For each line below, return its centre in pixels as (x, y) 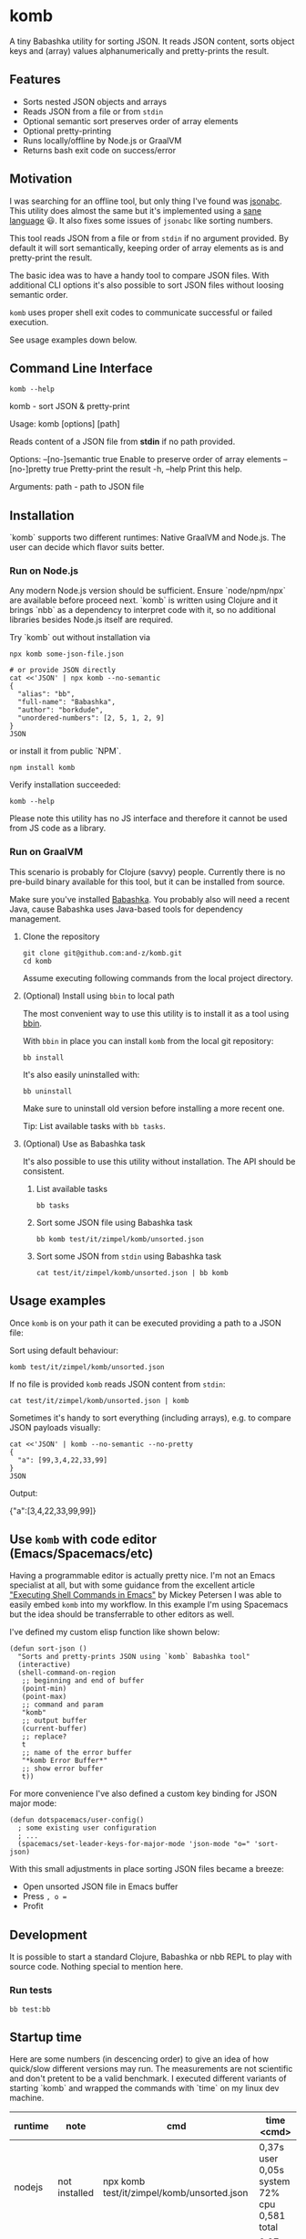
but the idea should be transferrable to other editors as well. (122, 1614)
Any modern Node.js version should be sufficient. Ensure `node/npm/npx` (148, 591)
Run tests (31, 1991)
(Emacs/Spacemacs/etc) (82, 1553)
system (275, 2181)
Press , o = (45, 1896)
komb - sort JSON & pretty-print (70, 407)
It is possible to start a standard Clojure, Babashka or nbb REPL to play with (151, 1957)
